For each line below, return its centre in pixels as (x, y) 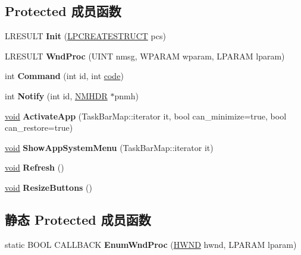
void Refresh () (35, 167)
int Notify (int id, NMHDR (56, 95)
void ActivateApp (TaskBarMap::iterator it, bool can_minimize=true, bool (146, 116)
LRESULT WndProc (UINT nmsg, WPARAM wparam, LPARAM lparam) (145, 56)
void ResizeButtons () (49, 187)
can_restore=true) (39, 127)
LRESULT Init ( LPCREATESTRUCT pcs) (85, 36)
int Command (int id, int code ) (64, 76)
